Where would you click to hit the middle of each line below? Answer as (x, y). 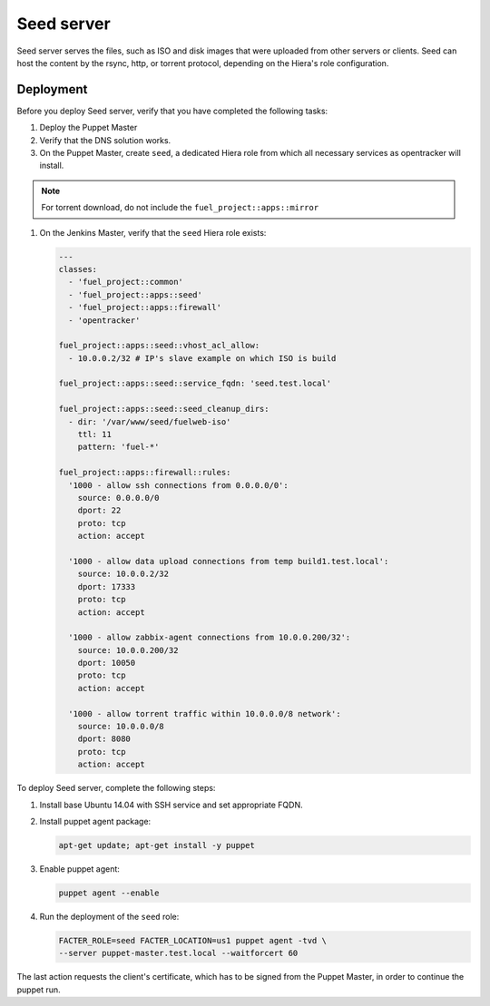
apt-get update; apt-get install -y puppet (157, 845)
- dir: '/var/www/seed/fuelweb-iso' (150, 421)
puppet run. (39, 990)
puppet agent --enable (109, 893)
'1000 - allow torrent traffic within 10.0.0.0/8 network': (205, 713)
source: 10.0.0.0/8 (121, 727)
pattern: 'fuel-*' (118, 447)
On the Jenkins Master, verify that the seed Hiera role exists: (153, 232)
